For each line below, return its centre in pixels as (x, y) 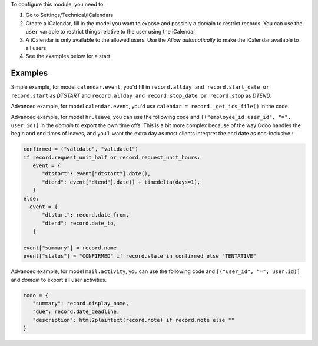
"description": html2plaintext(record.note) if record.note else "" (134, 320)
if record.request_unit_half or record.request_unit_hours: (112, 157)
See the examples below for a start (68, 56)
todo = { (36, 295)
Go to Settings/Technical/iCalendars (69, 15)
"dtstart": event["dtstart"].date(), (97, 174)
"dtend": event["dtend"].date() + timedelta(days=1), (121, 182)
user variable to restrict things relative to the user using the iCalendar (110, 32)
